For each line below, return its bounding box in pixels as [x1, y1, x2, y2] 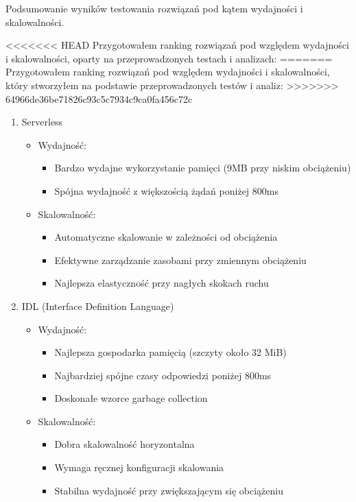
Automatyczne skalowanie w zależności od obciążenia [54, 230, 278, 244]
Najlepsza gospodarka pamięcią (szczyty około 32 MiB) [54, 345, 287, 359]
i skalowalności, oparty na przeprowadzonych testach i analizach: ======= [5, 51, 333, 65]
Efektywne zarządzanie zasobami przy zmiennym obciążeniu [54, 252, 307, 267]
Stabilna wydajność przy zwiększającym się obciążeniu [54, 483, 283, 497]
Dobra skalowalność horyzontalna [54, 437, 195, 451]
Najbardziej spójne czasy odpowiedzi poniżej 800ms [54, 368, 272, 382]
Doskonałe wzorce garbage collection [54, 391, 208, 405]
